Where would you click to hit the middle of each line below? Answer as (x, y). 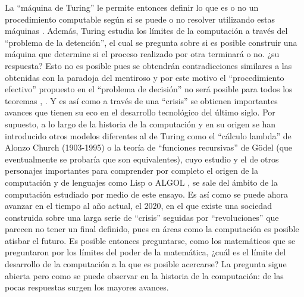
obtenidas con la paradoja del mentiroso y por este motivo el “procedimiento (145, 77)
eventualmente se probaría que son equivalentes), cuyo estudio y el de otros (142, 159)
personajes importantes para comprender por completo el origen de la (131, 171)
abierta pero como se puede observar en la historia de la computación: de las (144, 275)
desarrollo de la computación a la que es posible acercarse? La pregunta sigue (146, 264)
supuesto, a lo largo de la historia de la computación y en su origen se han (140, 124)
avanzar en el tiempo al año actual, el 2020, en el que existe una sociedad (138, 206)
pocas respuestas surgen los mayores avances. (87, 287)
